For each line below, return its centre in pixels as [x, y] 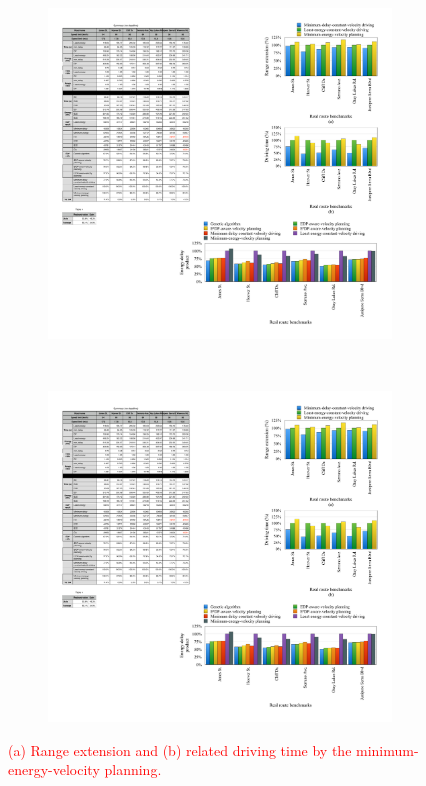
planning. [133, 769]
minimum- [387, 749]
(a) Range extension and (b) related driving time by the [180, 749]
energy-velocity [54, 769]
